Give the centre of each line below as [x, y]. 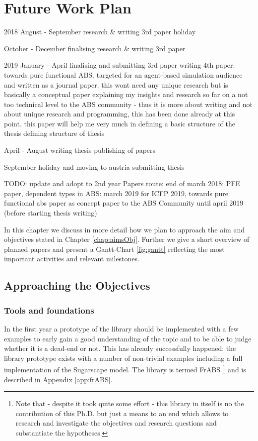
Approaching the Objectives [77, 285]
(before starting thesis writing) [51, 213]
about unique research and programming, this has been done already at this [120, 114]
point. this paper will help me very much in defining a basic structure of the [120, 123]
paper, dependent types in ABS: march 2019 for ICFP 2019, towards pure [116, 193]
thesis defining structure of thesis [54, 133]
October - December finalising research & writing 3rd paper [95, 48]
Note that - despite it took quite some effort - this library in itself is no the [130, 403]
